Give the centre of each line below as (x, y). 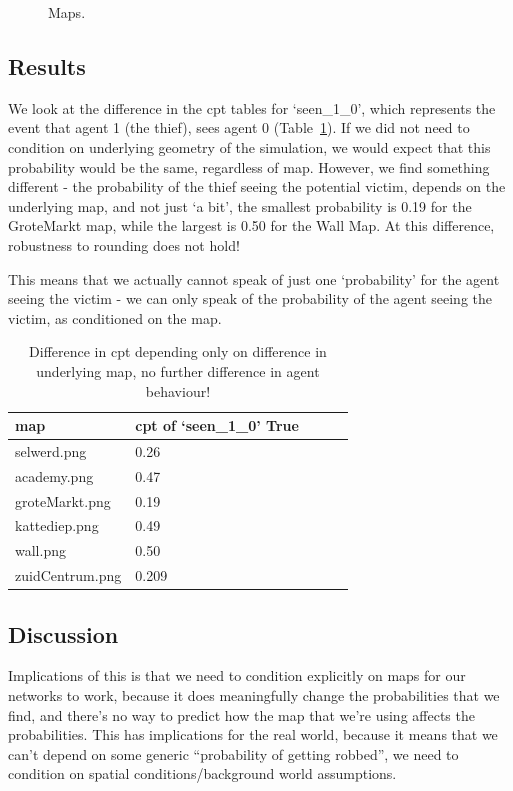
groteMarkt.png (63, 500)
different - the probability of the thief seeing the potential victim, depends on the (257, 186)
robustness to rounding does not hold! (124, 244)
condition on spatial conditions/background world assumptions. (202, 773)
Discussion (63, 633)
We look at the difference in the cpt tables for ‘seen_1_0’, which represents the (252, 107)
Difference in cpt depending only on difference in (178, 351)
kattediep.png (57, 525)
